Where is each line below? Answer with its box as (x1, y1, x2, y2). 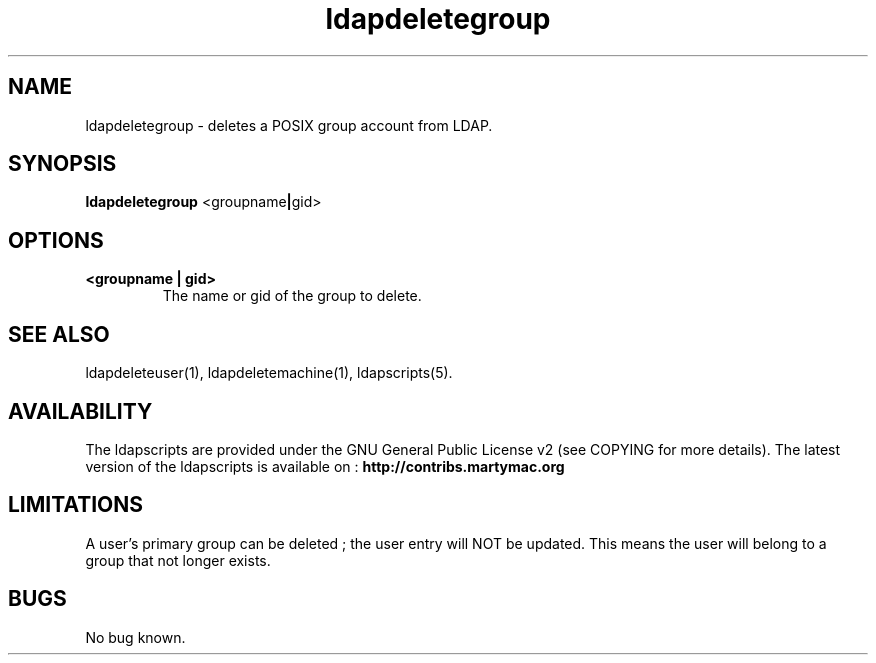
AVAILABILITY (8, 398, 153, 424)
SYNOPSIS (8, 151, 117, 177)
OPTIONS (8, 227, 104, 253)
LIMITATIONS (8, 492, 144, 518)
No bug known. (85, 628, 186, 646)
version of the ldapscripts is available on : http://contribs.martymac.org (85, 457, 565, 475)
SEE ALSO (8, 321, 110, 347)
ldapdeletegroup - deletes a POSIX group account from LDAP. (85, 116, 493, 134)
